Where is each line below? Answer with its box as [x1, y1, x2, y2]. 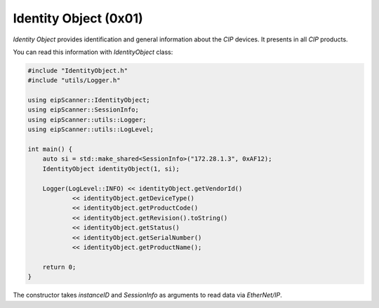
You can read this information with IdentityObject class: [13, 48, 173, 56]
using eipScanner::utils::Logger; [27, 116, 147, 123]
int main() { [27, 145, 73, 154]
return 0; [42, 263, 77, 271]
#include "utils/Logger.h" [27, 76, 121, 84]
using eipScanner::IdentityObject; [27, 96, 150, 105]
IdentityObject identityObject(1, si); [42, 165, 180, 173]
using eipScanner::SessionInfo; [27, 106, 140, 114]
